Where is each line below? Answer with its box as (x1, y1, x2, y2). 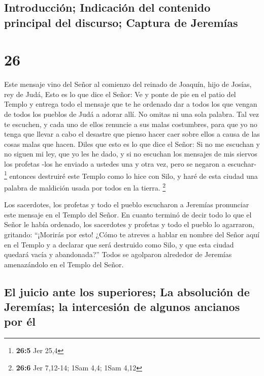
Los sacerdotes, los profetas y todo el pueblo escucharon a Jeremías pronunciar (4, 199, 249, 210)
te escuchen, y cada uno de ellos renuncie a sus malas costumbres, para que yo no (4, 118, 257, 129)
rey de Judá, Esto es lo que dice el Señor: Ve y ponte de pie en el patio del (4, 88, 236, 99)
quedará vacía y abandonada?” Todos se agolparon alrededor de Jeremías (4, 249, 232, 260)
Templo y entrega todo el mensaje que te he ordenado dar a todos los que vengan (4, 99, 257, 109)
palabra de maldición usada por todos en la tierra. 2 (4, 180, 166, 193)
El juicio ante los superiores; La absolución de (4, 284, 250, 299)
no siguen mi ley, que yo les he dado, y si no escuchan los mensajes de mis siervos (4, 148, 257, 159)
